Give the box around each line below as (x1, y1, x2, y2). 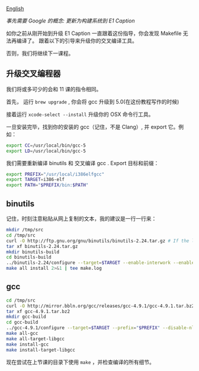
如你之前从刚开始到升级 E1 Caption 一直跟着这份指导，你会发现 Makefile (6, 30, 182, 37)
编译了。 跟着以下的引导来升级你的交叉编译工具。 (16, 37, 137, 44)
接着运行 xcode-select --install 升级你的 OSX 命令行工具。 (6, 111, 154, 118)
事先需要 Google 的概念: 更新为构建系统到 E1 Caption (6, 17, 135, 24)
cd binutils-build (6, 254, 52, 260)
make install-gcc (6, 341, 49, 347)
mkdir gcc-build (6, 314, 46, 320)
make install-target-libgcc (6, 347, 76, 353)
